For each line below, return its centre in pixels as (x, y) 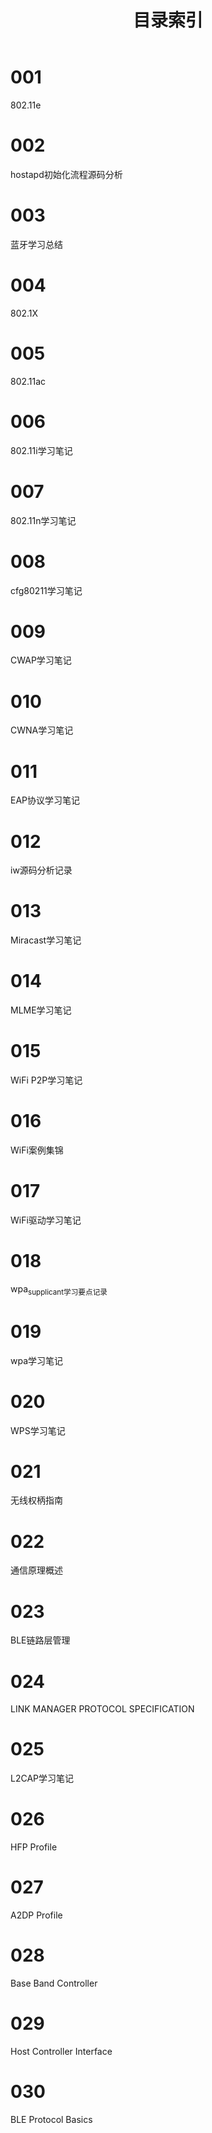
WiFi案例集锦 (37, 1150)
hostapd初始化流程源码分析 (66, 174)
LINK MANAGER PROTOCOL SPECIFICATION (102, 1709)
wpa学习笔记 (37, 1360)
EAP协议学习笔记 (45, 800)
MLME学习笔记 (41, 1010)
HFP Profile (34, 1847)
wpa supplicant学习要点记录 (59, 1289)
